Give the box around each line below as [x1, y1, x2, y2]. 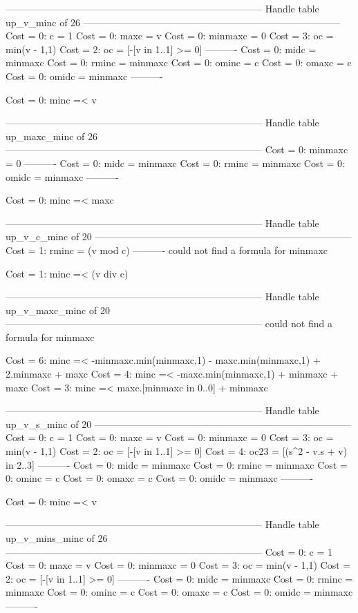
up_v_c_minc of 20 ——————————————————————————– [6, 229, 352, 244]
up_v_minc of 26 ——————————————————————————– [6, 14, 340, 29]
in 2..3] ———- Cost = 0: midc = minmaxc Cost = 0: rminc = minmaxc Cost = [6, 457, 348, 471]
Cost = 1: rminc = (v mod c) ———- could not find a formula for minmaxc [6, 242, 328, 257]
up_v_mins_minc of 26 [6, 531, 108, 545]
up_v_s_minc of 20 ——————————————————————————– [6, 416, 351, 431]
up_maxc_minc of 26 [6, 128, 97, 143]
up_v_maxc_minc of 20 [6, 302, 110, 317]
